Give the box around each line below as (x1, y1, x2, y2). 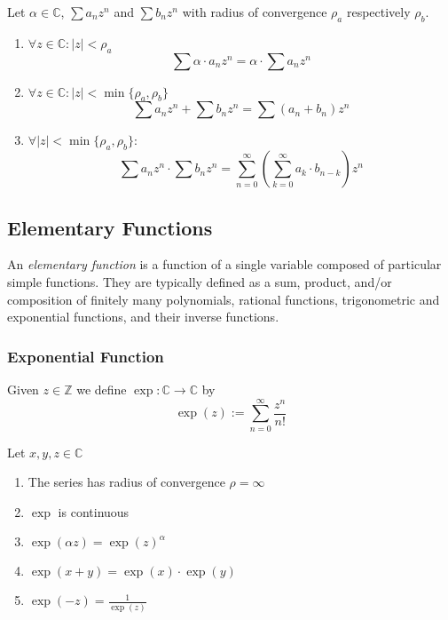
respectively (346, 3, 411, 20)
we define (76, 379, 127, 398)
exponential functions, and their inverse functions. (7, 307, 279, 326)
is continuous (58, 502, 130, 521)
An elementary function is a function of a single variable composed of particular (7, 255, 442, 274)
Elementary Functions (7, 213, 213, 241)
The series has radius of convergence (28, 473, 225, 491)
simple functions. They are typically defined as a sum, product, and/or (7, 272, 392, 290)
